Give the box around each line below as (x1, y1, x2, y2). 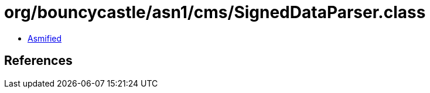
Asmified (28, 33, 62, 43)
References (4, 53, 73, 68)
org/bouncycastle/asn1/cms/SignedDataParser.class (4, 2, 426, 22)
